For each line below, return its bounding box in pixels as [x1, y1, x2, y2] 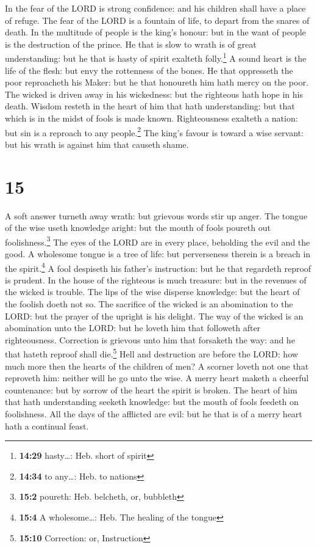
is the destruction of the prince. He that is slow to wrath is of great [5, 37, 257, 50]
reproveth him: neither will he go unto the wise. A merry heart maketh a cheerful [5, 371, 309, 384]
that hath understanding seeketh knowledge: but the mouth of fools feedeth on [5, 395, 299, 408]
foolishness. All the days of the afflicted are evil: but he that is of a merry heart [5, 407, 302, 420]
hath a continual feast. [5, 419, 89, 432]
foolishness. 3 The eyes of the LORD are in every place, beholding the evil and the [5, 233, 310, 248]
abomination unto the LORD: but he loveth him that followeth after [5, 321, 261, 334]
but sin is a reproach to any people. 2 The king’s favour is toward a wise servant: [5, 124, 304, 139]
